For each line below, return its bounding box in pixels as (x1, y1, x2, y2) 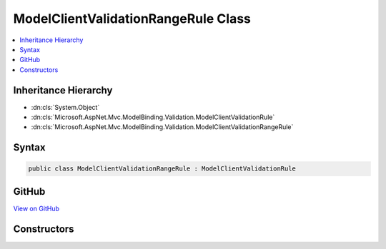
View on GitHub (13, 204, 60, 213)
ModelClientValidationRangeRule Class (13, 11, 252, 26)
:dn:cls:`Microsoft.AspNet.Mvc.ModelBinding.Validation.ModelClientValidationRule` (31, 113, 275, 121)
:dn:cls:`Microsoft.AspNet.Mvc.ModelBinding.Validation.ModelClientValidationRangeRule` (31, 123, 294, 131)
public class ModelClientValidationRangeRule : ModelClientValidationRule (28, 165, 297, 173)
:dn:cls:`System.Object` (31, 103, 100, 111)
